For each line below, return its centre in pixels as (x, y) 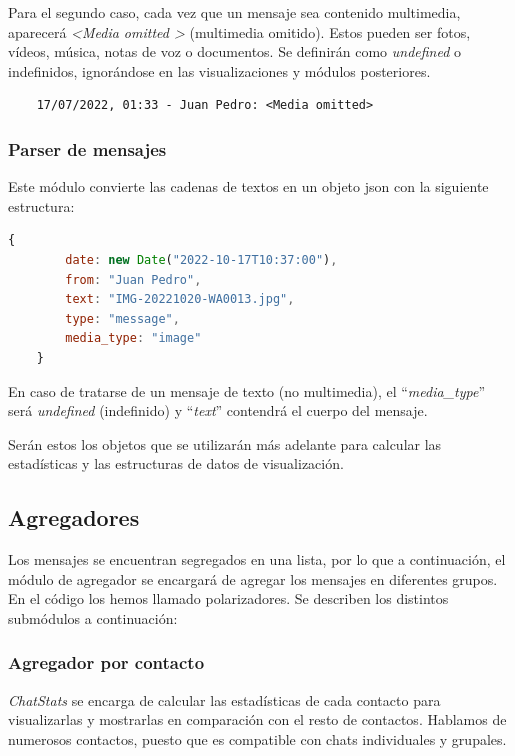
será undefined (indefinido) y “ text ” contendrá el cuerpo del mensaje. (218, 410)
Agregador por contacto (106, 662)
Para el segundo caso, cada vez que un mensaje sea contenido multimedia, (234, 12)
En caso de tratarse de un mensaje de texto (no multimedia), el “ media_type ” (246, 390)
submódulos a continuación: (93, 617)
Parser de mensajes (87, 148)
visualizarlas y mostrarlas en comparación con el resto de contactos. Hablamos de (257, 719)
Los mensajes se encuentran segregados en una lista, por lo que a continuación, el (257, 559)
